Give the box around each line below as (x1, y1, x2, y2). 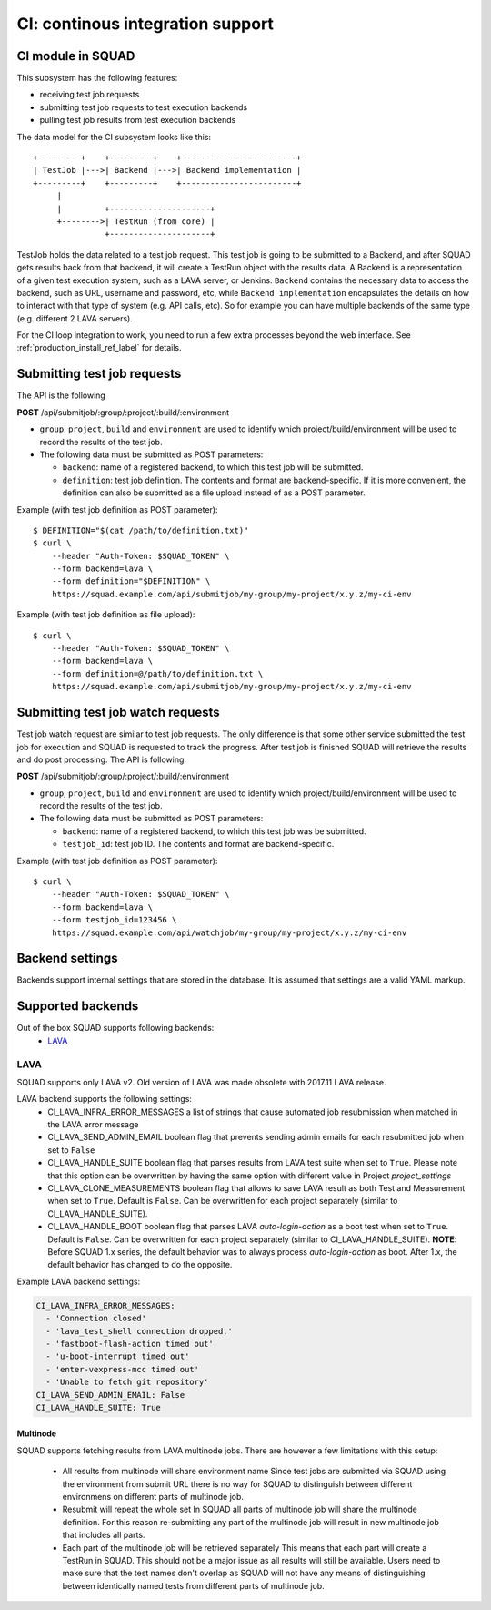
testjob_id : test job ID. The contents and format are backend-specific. (62, 839, 335, 850)
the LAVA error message (47, 1119, 139, 1130)
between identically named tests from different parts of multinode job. (62, 1580, 325, 1591)
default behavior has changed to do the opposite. (47, 1259, 233, 1270)
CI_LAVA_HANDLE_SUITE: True (35, 1402, 161, 1412)
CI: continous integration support (16, 14, 275, 34)
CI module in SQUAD (16, 48, 135, 64)
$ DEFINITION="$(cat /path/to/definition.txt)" (33, 525, 249, 535)
